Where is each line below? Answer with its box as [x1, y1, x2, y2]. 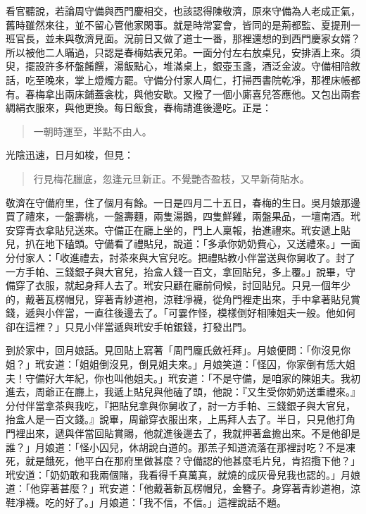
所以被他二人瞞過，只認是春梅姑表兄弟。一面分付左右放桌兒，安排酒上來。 [6, 44, 351, 59]
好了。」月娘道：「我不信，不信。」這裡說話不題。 [64, 495, 286, 509]
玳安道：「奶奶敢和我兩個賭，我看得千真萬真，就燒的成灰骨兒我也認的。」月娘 [6, 467, 360, 482]
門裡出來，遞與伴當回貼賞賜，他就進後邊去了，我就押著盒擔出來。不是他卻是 [6, 426, 360, 441]
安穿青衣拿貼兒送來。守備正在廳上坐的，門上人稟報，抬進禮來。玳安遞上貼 [6, 222, 351, 237]
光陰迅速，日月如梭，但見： [6, 147, 134, 162]
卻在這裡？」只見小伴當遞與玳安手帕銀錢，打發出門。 [6, 319, 252, 334]
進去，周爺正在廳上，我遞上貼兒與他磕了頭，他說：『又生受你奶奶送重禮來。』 [6, 384, 360, 399]
